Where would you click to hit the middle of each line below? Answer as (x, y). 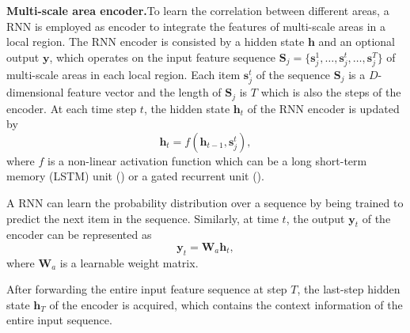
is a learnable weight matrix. (129, 262)
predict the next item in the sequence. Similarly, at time (142, 218)
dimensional (35, 92)
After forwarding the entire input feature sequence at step (147, 289)
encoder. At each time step (72, 108)
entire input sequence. (59, 320)
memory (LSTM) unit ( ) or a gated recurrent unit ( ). (135, 176)
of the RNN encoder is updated (323, 108)
